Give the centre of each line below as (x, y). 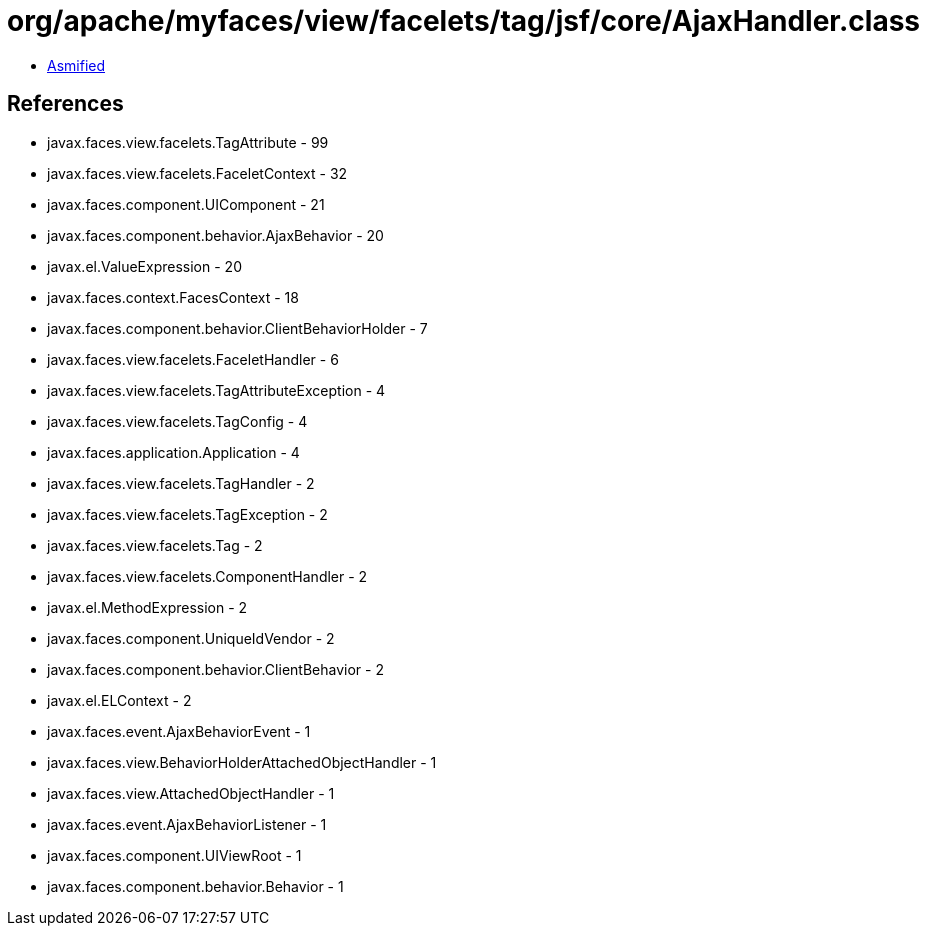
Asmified (76, 65)
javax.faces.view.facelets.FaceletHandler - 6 (193, 359)
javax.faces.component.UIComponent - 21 (186, 204)
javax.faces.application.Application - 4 (173, 452)
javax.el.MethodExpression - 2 (147, 607)
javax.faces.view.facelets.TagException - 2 (187, 514)
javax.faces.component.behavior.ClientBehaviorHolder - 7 (237, 328)
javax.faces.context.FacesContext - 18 (173, 297)
